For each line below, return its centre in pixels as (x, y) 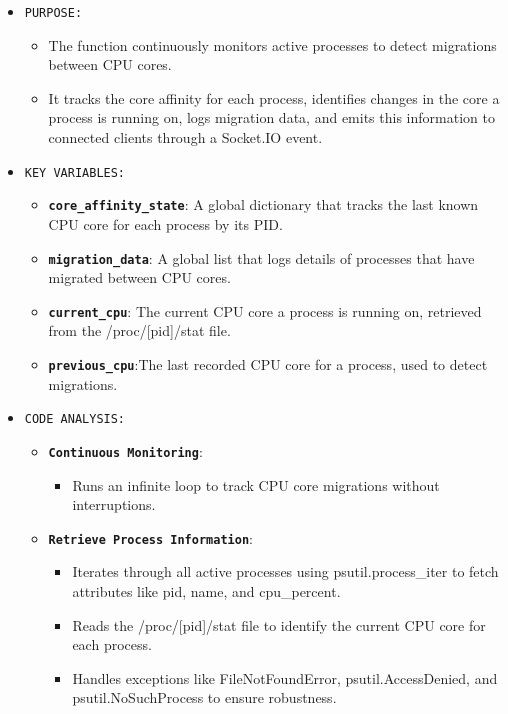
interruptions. (114, 504)
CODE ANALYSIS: (75, 419)
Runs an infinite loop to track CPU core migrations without (256, 484)
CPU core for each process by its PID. (165, 223)
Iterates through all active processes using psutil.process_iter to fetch (285, 571)
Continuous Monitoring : (125, 450)
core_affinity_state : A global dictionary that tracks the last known (263, 204)
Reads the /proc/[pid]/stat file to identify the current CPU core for (279, 624)
